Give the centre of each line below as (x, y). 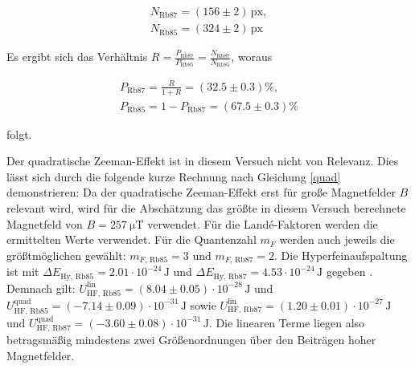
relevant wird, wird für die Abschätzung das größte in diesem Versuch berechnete (206, 208)
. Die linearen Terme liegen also (287, 322)
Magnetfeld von (45, 223)
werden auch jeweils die (337, 239)
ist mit (23, 272)
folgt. (19, 134)
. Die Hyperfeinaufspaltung (341, 255)
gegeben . (349, 272)
